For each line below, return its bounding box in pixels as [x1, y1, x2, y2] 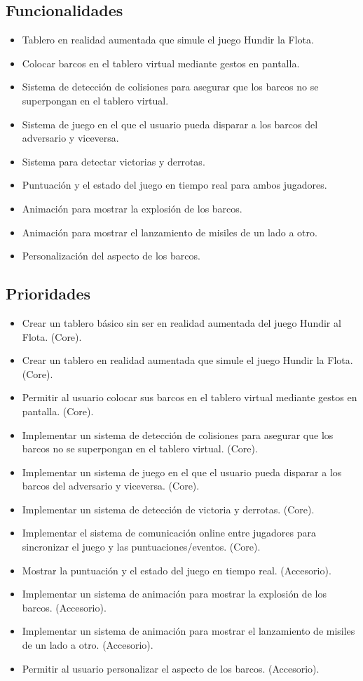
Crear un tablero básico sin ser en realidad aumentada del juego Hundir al [22, 315, 341, 330]
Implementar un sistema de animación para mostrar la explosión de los [22, 586, 327, 601]
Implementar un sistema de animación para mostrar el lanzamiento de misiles [22, 623, 355, 638]
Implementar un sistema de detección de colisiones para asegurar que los [22, 427, 334, 442]
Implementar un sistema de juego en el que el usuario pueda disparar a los [22, 464, 342, 479]
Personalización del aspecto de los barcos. [22, 248, 200, 263]
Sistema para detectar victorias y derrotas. [22, 154, 205, 168]
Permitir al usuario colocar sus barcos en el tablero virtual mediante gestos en [22, 390, 357, 405]
